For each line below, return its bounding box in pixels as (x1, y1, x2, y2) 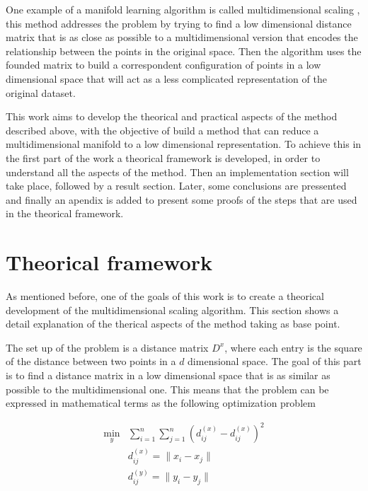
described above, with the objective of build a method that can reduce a (6, 122, 319, 137)
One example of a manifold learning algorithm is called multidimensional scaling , (6, 2, 360, 16)
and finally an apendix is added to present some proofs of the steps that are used (6, 192, 357, 207)
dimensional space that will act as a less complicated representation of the (6, 71, 327, 86)
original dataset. (6, 85, 76, 100)
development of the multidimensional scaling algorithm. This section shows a (6, 302, 339, 317)
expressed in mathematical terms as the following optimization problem (6, 395, 316, 410)
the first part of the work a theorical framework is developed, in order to (6, 150, 321, 165)
